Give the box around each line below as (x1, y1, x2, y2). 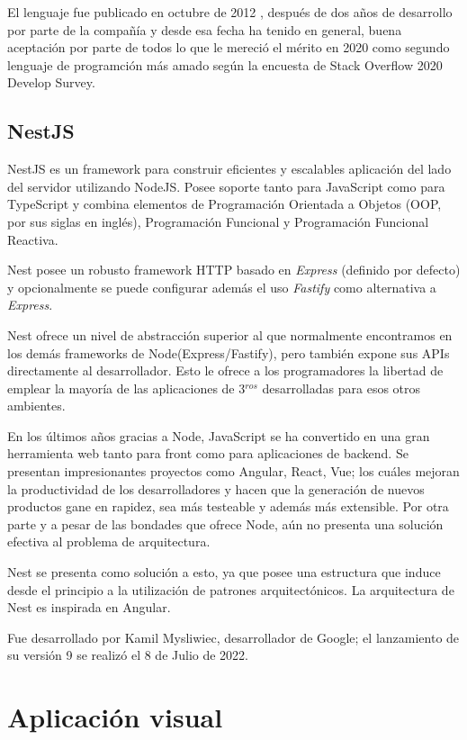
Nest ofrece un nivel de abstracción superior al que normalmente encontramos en (7, 325, 453, 344)
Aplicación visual (7, 699, 223, 735)
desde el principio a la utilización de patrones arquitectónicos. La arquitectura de (7, 580, 454, 599)
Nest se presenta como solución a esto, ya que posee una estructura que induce (7, 563, 441, 582)
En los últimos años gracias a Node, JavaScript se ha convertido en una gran (7, 426, 430, 445)
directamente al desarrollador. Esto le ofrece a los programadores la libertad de (7, 361, 444, 380)
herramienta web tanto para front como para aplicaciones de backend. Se (7, 444, 409, 463)
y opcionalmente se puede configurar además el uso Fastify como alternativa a (7, 277, 436, 296)
